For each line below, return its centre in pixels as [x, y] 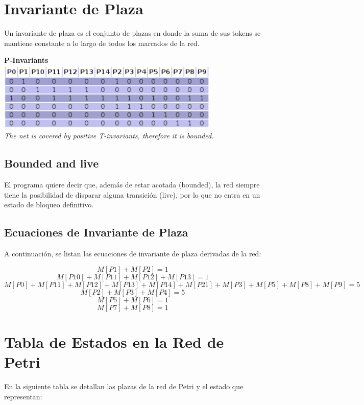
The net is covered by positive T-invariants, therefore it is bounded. [109, 136]
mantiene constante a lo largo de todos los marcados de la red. [102, 43]
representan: [23, 396]
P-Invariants [26, 60]
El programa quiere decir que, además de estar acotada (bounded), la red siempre [132, 185]
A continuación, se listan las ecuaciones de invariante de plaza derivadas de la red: [133, 254]
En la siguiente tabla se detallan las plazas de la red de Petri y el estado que [124, 386]
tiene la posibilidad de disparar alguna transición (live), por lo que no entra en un [132, 194]
